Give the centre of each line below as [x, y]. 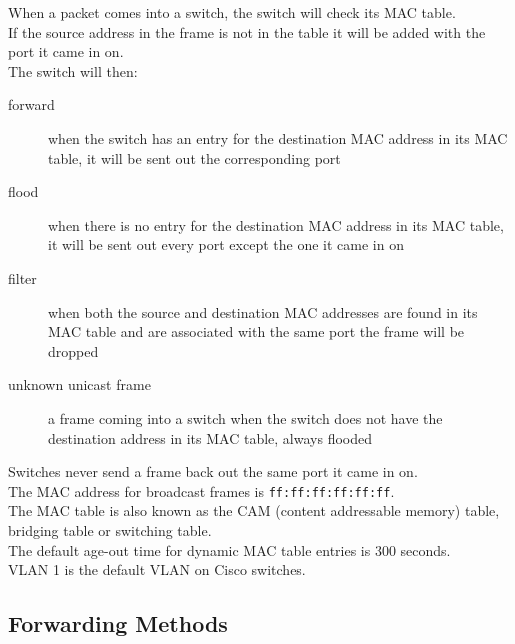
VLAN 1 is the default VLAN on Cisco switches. [157, 569]
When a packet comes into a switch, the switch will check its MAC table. [232, 12]
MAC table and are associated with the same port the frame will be [256, 331]
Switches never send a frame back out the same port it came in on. [213, 471]
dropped [73, 350]
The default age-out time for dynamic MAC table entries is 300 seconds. [229, 549]
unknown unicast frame [79, 384]
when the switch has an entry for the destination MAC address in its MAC [278, 137]
